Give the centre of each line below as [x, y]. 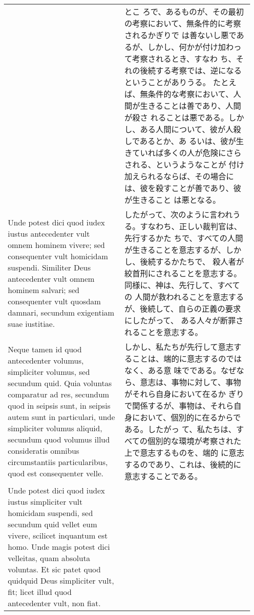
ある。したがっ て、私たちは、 [180, 429]
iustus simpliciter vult [45, 502]
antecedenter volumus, [46, 360]
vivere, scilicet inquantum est [58, 535]
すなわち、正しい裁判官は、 [191, 226]
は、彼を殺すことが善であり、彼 [183, 188]
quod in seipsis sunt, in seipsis [59, 406]
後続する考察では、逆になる [191, 70]
